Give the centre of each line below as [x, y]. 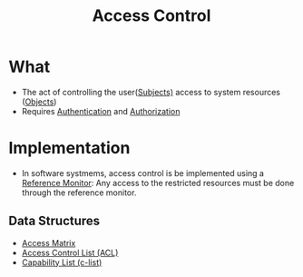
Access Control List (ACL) [70, 252]
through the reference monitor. [79, 193]
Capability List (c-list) [62, 262]
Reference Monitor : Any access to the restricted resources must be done [158, 183]
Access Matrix [49, 242]
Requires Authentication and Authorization [101, 111]
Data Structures [54, 221]
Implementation [69, 148]
